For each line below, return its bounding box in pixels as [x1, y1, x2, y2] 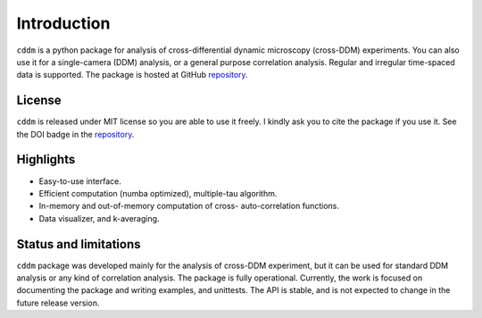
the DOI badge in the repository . [16, 129, 135, 139]
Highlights [16, 152, 76, 167]
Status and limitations [16, 237, 142, 252]
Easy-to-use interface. [38, 175, 122, 187]
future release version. [16, 297, 100, 308]
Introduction [16, 13, 111, 33]
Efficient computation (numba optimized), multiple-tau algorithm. [38, 188, 278, 198]
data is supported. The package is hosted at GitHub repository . [16, 70, 249, 80]
